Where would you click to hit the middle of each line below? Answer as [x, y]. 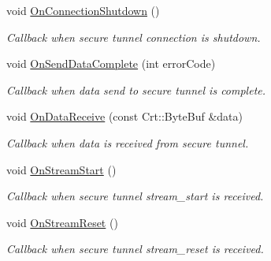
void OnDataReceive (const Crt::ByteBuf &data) [124, 116]
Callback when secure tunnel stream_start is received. [135, 196]
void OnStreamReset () [62, 222]
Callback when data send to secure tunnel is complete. [136, 89]
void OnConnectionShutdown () [83, 10]
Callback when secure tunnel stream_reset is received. [135, 249]
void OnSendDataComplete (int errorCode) [111, 63]
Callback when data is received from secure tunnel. [128, 142]
